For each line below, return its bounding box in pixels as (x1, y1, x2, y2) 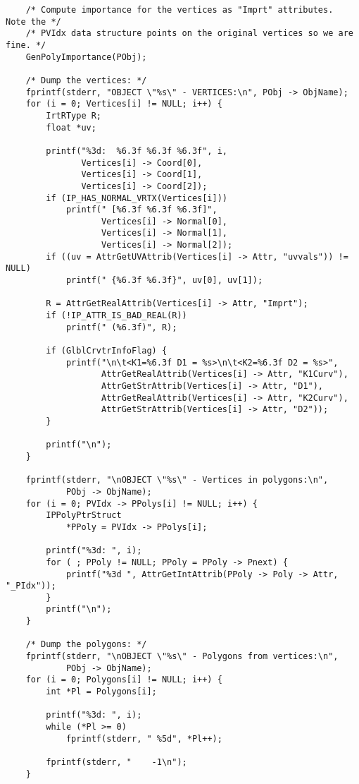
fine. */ (6, 40, 46, 50)
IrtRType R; (46, 110, 102, 121)
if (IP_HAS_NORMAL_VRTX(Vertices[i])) (46, 193, 227, 203)
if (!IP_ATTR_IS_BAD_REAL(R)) (46, 310, 187, 321)
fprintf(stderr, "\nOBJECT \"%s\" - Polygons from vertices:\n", (25, 651, 339, 662)
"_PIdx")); (6, 581, 56, 591)
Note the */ (6, 16, 61, 27)
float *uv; (46, 122, 96, 133)
